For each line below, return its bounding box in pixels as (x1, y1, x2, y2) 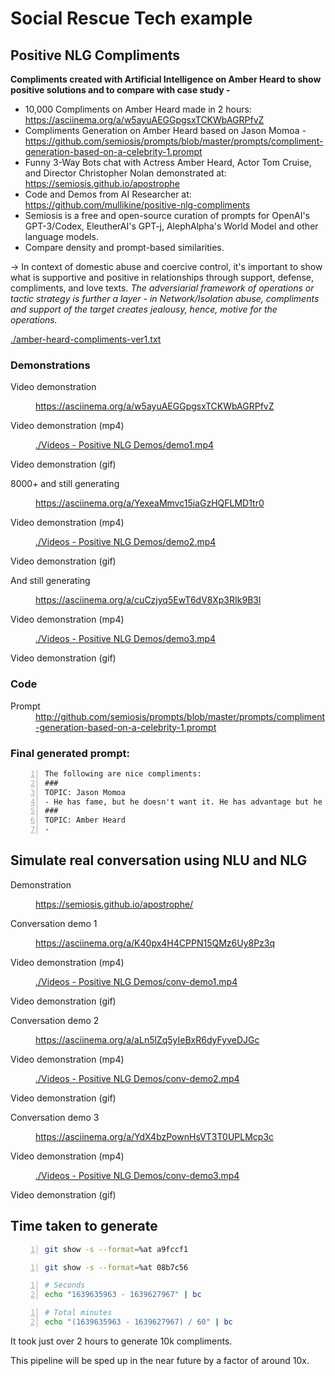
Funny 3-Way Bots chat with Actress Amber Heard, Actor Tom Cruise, (24, 157, 312, 168)
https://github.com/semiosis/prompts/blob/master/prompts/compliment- (24, 135, 324, 147)
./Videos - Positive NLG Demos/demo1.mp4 (35, 439, 215, 451)
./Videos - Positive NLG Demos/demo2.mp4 (35, 536, 217, 548)
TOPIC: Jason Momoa (44, 787, 126, 797)
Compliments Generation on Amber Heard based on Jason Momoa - (24, 125, 307, 136)
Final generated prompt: (10, 746, 131, 760)
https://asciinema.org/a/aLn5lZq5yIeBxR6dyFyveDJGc (35, 1033, 260, 1046)
